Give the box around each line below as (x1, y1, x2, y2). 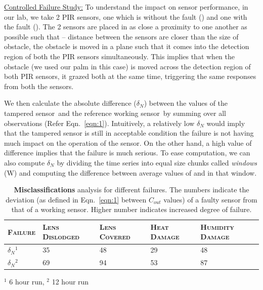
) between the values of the (144, 98, 228, 108)
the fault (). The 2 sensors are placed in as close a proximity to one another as (4, 21, 247, 32)
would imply (206, 117, 245, 128)
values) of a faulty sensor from (163, 194, 257, 204)
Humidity (200, 221, 234, 232)
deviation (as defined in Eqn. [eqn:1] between (6, 194, 147, 204)
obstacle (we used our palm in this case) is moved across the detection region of (4, 61, 251, 71)
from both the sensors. (4, 80, 74, 91)
